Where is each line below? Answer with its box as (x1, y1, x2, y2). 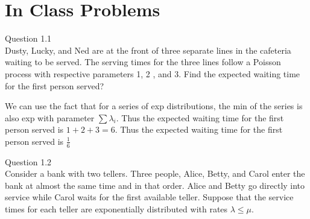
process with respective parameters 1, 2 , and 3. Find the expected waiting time (5, 67, 300, 80)
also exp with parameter (5, 111, 95, 124)
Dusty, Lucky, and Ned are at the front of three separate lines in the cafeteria (5, 43, 291, 56)
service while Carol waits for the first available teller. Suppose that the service (5, 191, 294, 203)
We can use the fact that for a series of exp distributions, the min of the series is (5, 100, 303, 112)
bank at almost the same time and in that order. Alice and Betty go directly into (5, 179, 305, 191)
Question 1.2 (5, 155, 52, 168)
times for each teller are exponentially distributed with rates (5, 203, 228, 215)
